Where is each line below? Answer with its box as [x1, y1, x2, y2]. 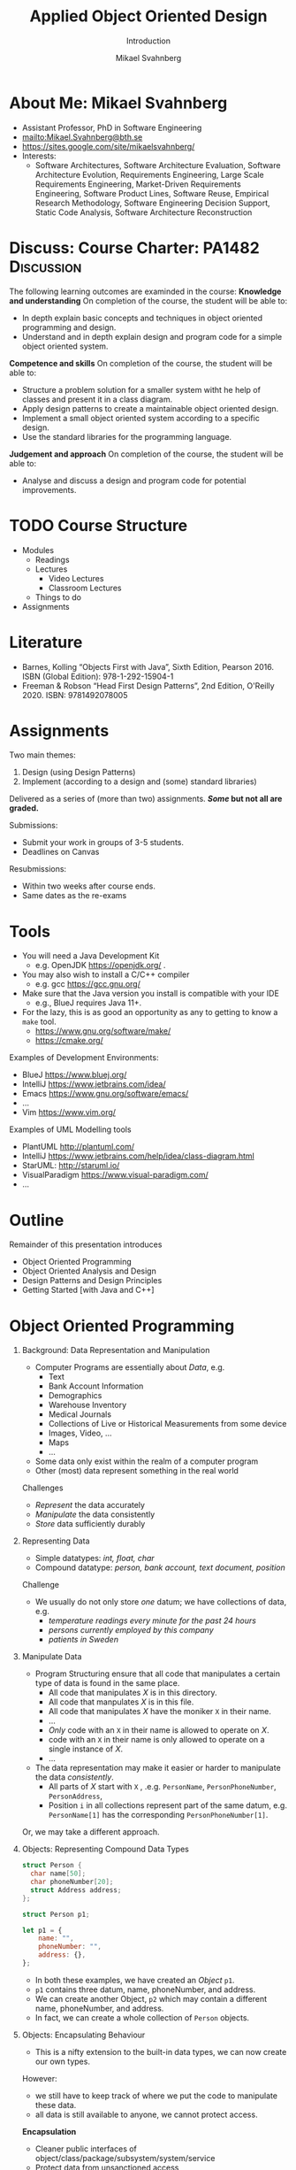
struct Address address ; [30, 1885, 122, 1895]
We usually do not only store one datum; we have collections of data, [34, 1597, 287, 1607]
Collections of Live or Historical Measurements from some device [48, 1419, 287, 1429]
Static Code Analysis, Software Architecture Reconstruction [34, 206, 253, 218]
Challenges [21, 1482, 64, 1493]
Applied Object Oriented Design [29, 6, 268, 27]
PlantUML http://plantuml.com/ [21, 1142, 135, 1152]
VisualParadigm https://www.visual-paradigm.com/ [21, 1170, 209, 1181]
